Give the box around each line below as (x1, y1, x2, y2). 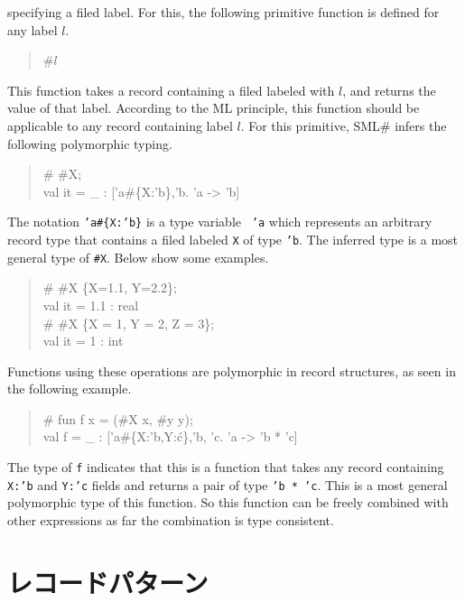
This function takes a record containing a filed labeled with (7, 80, 335, 99)
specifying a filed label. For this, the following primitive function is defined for (7, 3, 440, 21)
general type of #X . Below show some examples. (7, 247, 269, 266)
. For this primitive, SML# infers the (240, 116, 447, 134)
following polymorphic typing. (7, 134, 172, 153)
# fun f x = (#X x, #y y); (42, 409, 193, 428)
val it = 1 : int (42, 331, 124, 350)
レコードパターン (7, 563, 209, 600)
